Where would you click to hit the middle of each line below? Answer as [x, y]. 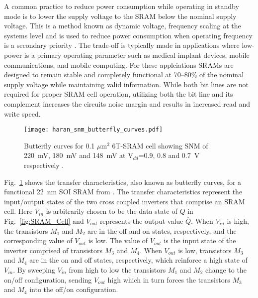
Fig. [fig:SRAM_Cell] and [44, 221]
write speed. [22, 113]
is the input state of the [200, 240]
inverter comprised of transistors [53, 250]
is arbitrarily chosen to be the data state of [112, 211]
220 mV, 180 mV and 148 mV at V [79, 155]
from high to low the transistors [117, 269]
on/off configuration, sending [48, 279]
